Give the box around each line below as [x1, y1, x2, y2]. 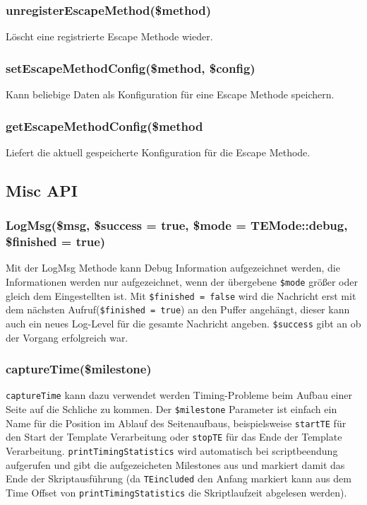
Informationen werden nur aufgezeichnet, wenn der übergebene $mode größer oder [6, 274, 358, 289]
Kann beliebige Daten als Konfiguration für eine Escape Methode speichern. [6, 87, 335, 102]
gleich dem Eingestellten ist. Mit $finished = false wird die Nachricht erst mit [6, 288, 356, 303]
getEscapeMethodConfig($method [6, 117, 203, 134]
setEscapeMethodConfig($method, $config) [6, 59, 255, 76]
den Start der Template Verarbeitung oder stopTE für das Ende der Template [6, 429, 342, 444]
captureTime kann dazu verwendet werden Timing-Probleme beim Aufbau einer [6, 388, 352, 402]
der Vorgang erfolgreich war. [6, 330, 128, 344]
